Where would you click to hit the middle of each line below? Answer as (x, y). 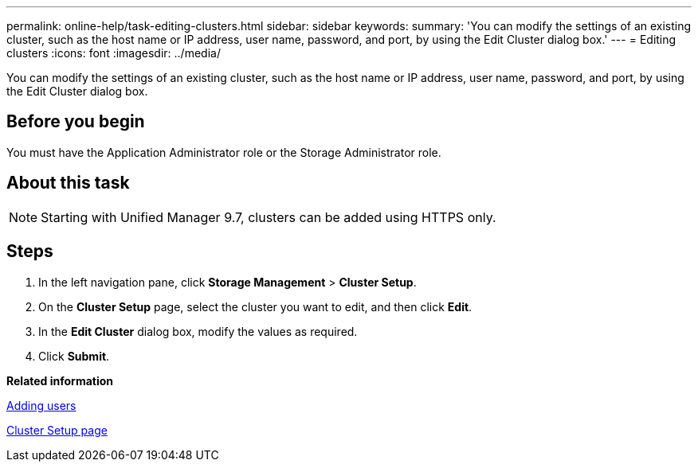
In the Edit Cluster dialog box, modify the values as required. (198, 331)
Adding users (41, 405)
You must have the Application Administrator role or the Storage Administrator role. (224, 152)
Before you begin (76, 122)
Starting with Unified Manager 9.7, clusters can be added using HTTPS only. (269, 217)
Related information (60, 380)
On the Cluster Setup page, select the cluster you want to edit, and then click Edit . (255, 306)
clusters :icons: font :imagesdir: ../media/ (114, 53)
